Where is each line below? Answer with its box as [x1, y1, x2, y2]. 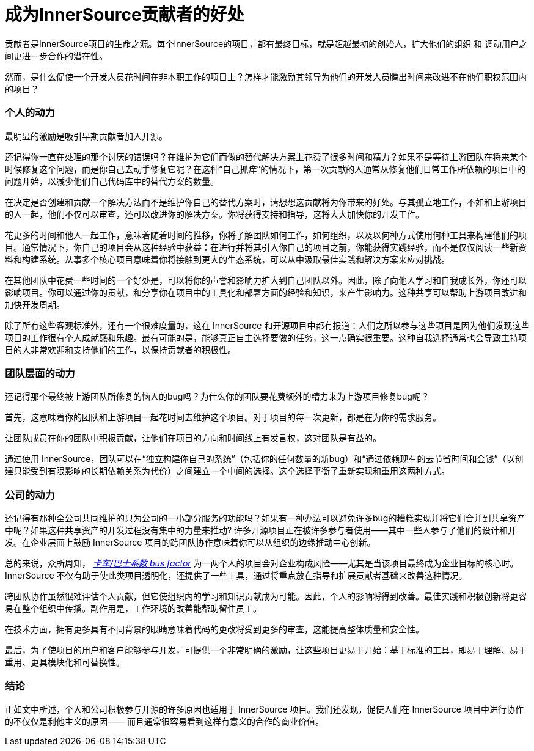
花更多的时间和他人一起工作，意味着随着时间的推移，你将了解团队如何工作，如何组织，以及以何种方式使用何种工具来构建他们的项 [5, 229, 527, 240]
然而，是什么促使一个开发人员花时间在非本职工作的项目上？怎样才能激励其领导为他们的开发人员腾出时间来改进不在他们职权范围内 [5, 71, 527, 82]
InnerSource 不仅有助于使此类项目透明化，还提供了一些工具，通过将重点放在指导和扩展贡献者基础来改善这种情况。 [5, 570, 467, 581]
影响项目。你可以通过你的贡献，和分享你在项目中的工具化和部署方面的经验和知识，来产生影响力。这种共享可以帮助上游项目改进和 [5, 287, 527, 298]
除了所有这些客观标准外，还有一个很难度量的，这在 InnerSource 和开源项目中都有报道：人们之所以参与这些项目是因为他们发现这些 [5, 320, 530, 331]
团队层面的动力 [5, 367, 75, 379]
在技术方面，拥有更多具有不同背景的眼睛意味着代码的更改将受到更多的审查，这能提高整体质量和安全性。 [5, 624, 424, 634]
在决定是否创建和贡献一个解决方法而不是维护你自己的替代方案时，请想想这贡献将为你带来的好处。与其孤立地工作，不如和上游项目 [5, 196, 527, 207]
